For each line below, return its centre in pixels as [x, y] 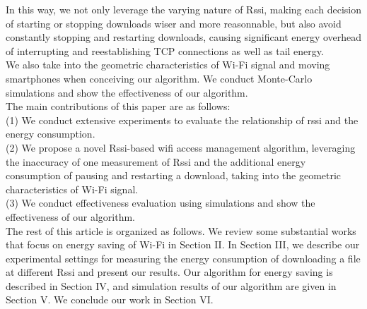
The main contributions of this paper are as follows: [118, 106]
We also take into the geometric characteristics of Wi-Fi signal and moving [168, 65]
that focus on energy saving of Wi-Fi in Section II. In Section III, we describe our [183, 244]
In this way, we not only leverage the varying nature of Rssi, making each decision [184, 9]
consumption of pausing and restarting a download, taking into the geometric [174, 175]
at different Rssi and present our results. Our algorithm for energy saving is [169, 272]
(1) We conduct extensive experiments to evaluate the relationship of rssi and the [182, 120]
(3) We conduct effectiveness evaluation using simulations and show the [161, 203]
